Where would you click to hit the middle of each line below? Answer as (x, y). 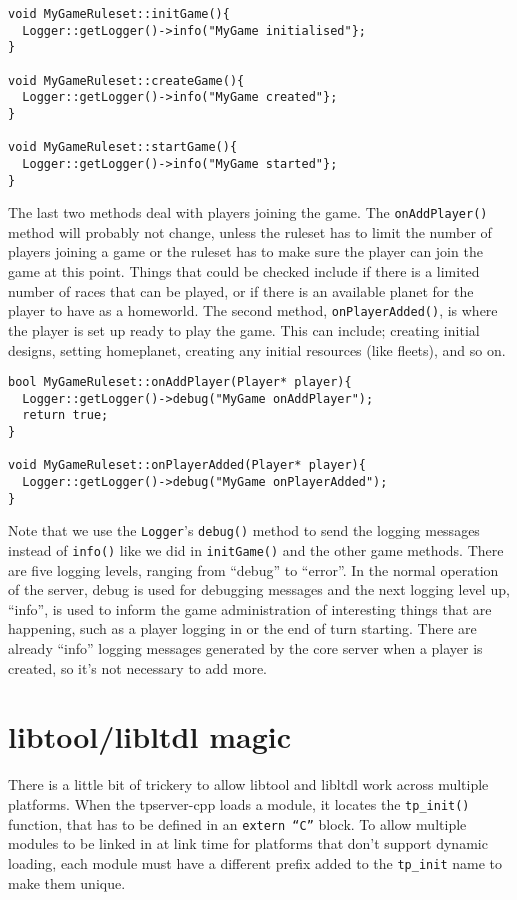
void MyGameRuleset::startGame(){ (123, 147)
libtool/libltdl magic (149, 736)
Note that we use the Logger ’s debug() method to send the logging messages (244, 530)
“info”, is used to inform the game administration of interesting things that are (250, 608)
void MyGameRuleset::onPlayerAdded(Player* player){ (187, 465)
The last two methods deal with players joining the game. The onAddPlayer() (248, 212)
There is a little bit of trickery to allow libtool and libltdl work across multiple (248, 784)
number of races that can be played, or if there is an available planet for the (241, 290)
